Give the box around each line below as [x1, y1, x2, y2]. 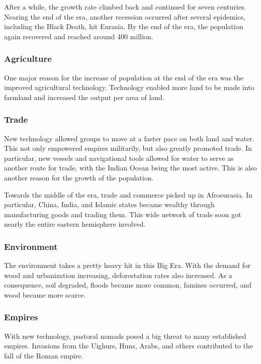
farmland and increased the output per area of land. [4, 92, 164, 102]
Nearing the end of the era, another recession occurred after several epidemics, [4, 11, 245, 22]
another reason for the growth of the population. [4, 172, 154, 183]
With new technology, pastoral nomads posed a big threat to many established [4, 330, 246, 341]
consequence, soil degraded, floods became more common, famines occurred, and [4, 280, 251, 290]
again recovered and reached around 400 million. [4, 31, 153, 41]
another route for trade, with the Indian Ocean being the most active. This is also [4, 162, 257, 173]
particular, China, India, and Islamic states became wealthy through [4, 199, 215, 210]
